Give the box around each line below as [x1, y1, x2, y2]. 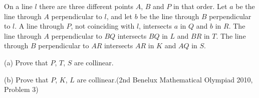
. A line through [15, 21, 64, 31]
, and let [106, 11, 132, 21]
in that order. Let [173, 1, 227, 11]
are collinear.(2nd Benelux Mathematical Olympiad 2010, [77, 74, 253, 84]
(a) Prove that [4, 57, 48, 67]
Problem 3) [4, 84, 39, 94]
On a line [4, 1, 33, 11]
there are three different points [39, 1, 133, 11]
